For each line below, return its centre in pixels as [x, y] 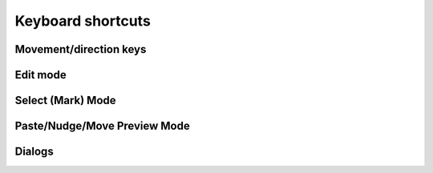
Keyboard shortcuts [83, 21]
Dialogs [34, 152]
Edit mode [41, 75]
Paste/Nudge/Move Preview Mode [102, 126]
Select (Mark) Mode [65, 101]
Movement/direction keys [81, 49]
